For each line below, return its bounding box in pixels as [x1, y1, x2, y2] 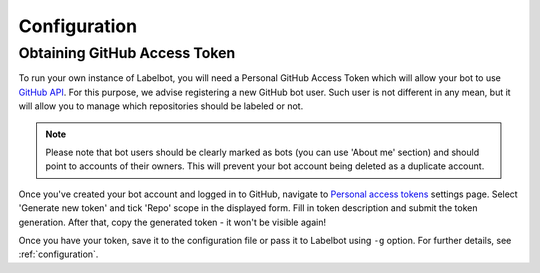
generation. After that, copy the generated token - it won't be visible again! [18, 216, 327, 228]
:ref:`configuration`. [18, 248, 99, 260]
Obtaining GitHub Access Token [18, 44, 236, 62]
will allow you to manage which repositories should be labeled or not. [18, 100, 304, 112]
